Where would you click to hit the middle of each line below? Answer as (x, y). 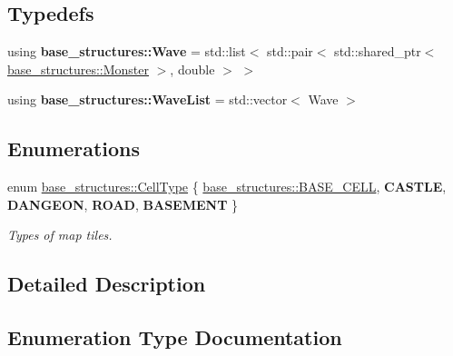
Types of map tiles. (60, 235)
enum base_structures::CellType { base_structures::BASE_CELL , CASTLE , (227, 187)
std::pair (290, 51)
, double (192, 69)
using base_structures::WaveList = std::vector (148, 99)
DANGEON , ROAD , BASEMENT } (123, 204)
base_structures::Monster (78, 69)
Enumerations (74, 148)
